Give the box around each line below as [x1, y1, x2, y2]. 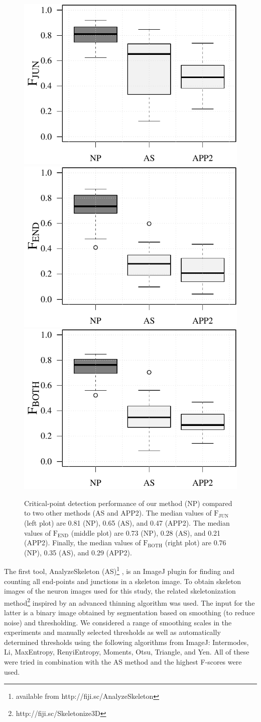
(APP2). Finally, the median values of [24, 537, 141, 548]
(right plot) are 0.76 [165, 537, 226, 548]
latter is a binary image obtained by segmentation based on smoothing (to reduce [4, 607, 255, 618]
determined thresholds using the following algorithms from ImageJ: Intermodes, [4, 636, 249, 647]
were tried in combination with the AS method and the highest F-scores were [4, 657, 242, 667]
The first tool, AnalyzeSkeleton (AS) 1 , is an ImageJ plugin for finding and [4, 564, 235, 576]
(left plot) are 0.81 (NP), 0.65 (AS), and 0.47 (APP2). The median [24, 517, 230, 528]
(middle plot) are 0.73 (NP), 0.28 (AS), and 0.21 [71, 527, 221, 538]
